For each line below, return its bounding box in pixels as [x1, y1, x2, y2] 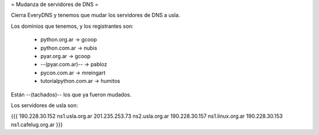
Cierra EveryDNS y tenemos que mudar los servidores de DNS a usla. [11, 12, 180, 19]
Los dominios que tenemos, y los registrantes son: [11, 22, 134, 30]
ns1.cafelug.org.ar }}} [11, 121, 63, 128]
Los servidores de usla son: [11, 101, 79, 109]
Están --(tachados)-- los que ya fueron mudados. [11, 91, 132, 98]
